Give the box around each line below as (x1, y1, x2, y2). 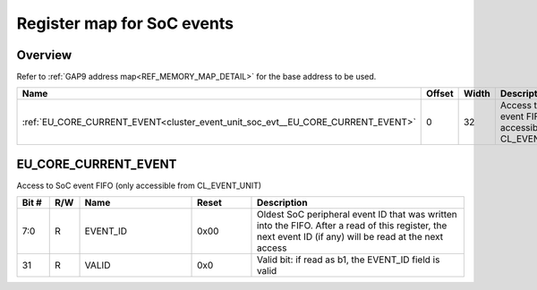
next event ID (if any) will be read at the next (256, 231, 443, 243)
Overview (16, 47, 72, 63)
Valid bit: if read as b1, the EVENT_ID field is (256, 253, 440, 266)
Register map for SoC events (16, 13, 234, 33)
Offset (426, 88, 454, 100)
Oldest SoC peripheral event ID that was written (256, 209, 458, 221)
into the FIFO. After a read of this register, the (256, 219, 447, 232)
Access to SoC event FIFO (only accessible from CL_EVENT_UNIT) (16, 180, 262, 191)
